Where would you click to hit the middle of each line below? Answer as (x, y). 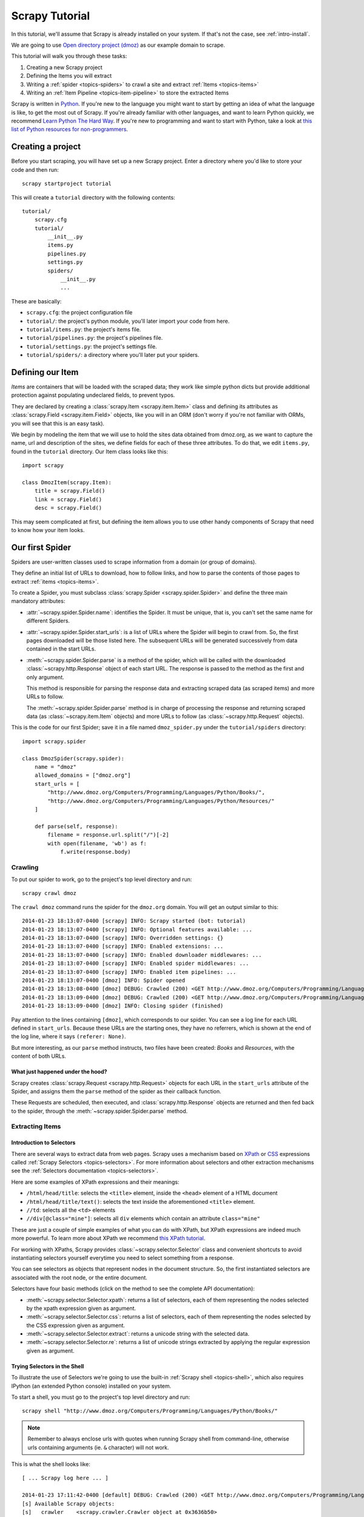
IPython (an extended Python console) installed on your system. (91, 1386)
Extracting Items (36, 1127)
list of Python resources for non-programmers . (70, 129)
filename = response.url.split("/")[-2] (108, 835)
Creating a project (46, 147)
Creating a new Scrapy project (64, 67)
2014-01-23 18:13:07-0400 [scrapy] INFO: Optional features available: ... (137, 929)
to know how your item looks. (48, 530)
